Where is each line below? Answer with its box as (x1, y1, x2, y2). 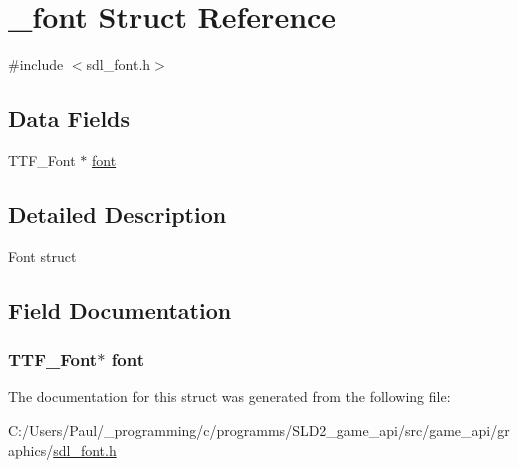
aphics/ (8, 439, 54, 460)
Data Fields (8, 103, 131, 134)
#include (8, 54, 64, 75)
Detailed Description (8, 198, 227, 229)
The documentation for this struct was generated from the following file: (8, 386, 451, 407)
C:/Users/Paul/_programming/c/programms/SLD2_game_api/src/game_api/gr (8, 419, 510, 440)
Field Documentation (8, 294, 232, 325)
